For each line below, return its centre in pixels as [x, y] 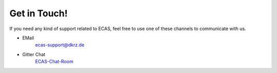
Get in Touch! [38, 13]
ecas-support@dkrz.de [60, 45]
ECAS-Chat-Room [54, 62]
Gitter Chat [34, 54]
